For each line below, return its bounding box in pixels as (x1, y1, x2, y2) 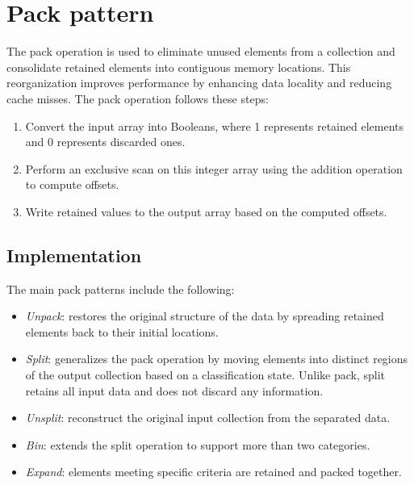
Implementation (6, 242, 142, 267)
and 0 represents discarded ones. (25, 133, 186, 150)
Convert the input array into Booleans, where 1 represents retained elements (25, 117, 404, 134)
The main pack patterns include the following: (6, 280, 235, 297)
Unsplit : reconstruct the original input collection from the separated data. (25, 409, 391, 426)
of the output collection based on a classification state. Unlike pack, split (25, 366, 386, 383)
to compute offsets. (25, 176, 119, 193)
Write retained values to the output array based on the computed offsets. (25, 203, 387, 220)
